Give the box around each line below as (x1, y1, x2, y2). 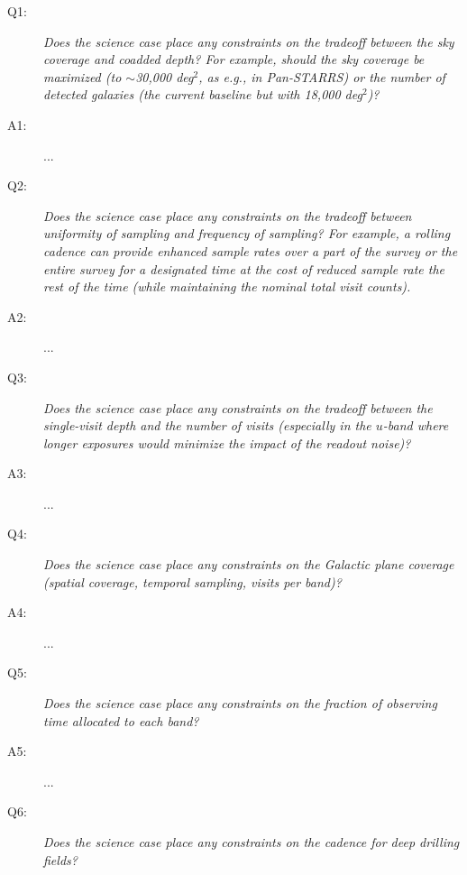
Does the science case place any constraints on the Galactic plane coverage (43, 555, 454, 574)
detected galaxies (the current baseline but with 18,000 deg (43, 85, 362, 104)
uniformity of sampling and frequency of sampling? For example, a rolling (43, 224, 451, 243)
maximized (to (43, 67, 122, 86)
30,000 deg (135, 67, 194, 86)
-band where (382, 416, 449, 435)
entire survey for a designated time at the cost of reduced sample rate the (43, 259, 444, 278)
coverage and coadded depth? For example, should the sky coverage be (43, 50, 425, 69)
